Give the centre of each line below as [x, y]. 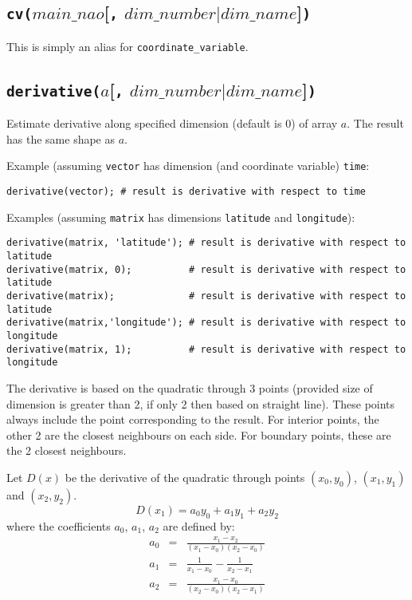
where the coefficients [59, 525]
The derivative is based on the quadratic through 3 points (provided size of [190, 387]
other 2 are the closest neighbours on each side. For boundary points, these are [199, 434]
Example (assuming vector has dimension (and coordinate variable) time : [188, 166]
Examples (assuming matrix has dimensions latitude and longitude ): [181, 217]
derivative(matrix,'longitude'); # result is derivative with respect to [206, 323]
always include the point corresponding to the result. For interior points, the [193, 419]
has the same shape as [61, 138]
